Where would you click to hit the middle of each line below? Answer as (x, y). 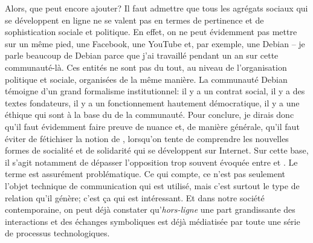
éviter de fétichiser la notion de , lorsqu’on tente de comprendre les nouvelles (147, 138)
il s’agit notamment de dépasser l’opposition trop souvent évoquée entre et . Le (151, 162)
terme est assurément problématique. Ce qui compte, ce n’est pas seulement (145, 174)
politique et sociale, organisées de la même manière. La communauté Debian (146, 79)
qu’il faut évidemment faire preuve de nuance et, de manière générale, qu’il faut (152, 126)
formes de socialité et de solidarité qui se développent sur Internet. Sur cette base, (157, 150)
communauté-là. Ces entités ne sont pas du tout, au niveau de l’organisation (146, 67)
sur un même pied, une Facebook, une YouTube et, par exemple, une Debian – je (155, 43)
